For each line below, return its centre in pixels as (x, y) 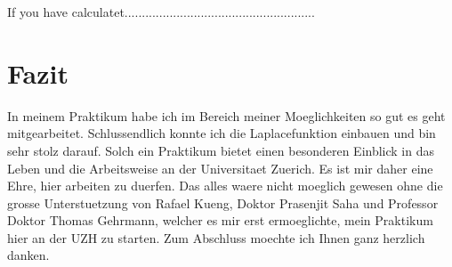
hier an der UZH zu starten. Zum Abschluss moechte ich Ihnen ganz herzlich (216, 237)
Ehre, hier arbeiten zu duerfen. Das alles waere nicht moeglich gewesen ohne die (225, 186)
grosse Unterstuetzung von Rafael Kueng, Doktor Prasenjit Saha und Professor (223, 202)
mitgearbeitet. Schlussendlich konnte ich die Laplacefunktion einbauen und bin (222, 133)
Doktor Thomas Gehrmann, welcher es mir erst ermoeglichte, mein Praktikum (220, 220)
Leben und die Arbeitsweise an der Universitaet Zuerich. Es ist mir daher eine (220, 168)
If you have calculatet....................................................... (161, 12)
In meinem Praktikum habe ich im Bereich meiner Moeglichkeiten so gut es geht (226, 115)
